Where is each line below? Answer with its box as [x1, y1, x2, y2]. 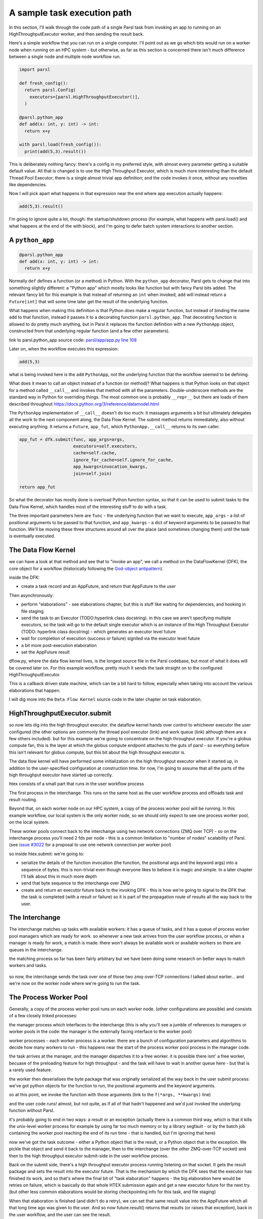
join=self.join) [73, 471, 112, 476]
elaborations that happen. [9, 688, 61, 693]
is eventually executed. [9, 533, 56, 539]
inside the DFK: [9, 574, 40, 580]
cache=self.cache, [73, 450, 117, 456]
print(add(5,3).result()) [24, 149, 86, 154]
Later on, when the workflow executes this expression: [9, 346, 119, 352]
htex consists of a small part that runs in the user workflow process [9, 781, 144, 787]
